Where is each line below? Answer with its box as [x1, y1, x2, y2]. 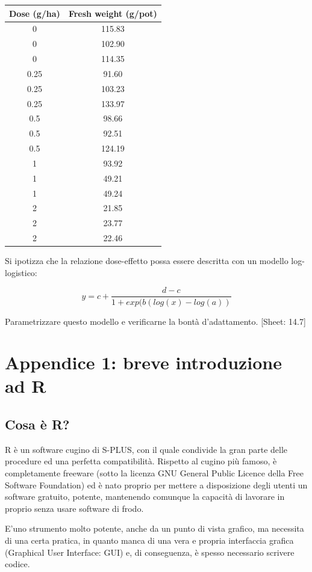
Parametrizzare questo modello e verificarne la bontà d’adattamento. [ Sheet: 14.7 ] [5, 315, 306, 327]
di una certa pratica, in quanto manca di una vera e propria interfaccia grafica [5, 534, 294, 547]
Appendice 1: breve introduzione [5, 350, 282, 375]
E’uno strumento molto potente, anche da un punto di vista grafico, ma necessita [5, 522, 304, 535]
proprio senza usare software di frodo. [5, 502, 144, 514]
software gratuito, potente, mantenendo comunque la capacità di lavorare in [5, 490, 285, 503]
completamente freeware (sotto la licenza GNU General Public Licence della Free [5, 467, 304, 479]
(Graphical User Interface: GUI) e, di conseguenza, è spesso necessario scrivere [5, 546, 295, 558]
